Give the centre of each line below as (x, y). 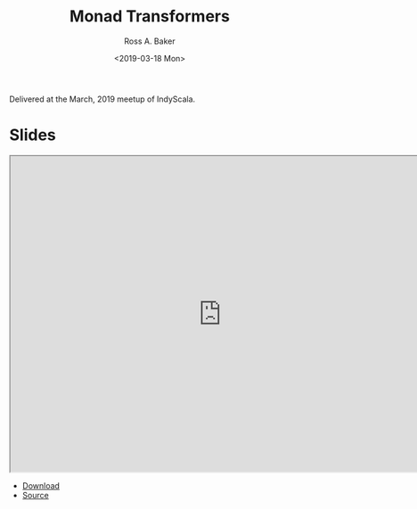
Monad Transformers (150, 16)
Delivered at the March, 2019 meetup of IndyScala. (102, 99)
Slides (33, 135)
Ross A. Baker (150, 41)
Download (41, 485)
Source (35, 495)
